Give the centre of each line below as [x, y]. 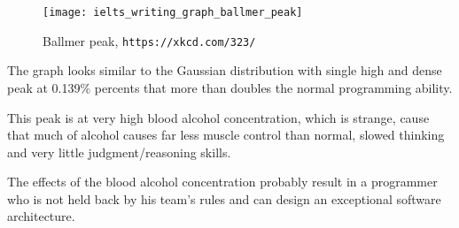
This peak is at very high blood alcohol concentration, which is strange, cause [218, 117]
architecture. [41, 216]
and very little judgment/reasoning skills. [119, 152]
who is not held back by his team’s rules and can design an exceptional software [224, 198]
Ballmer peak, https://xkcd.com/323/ [149, 40]
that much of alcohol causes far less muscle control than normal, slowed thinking [226, 135]
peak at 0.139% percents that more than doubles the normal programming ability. [230, 87]
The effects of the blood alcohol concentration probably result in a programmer [222, 182]
